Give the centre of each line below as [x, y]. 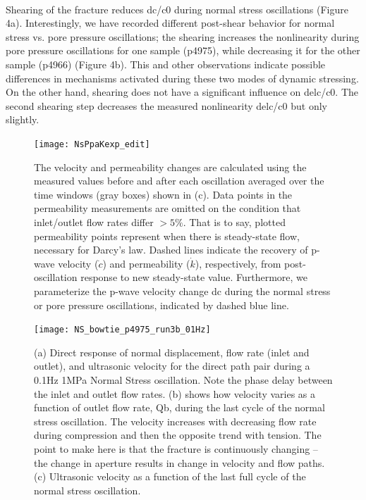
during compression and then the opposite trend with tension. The [178, 435]
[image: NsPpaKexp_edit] [92, 144]
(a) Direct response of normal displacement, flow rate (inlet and [172, 352]
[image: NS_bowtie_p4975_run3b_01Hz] [122, 330]
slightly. [23, 119]
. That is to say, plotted [234, 221]
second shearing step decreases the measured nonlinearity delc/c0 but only [166, 105]
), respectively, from [238, 263]
